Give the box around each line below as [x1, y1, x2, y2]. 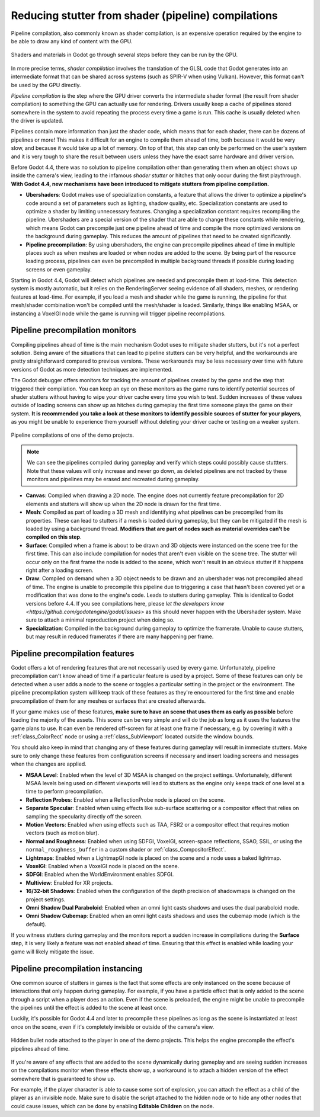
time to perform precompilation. [25, 788, 104, 795]
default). [25, 920, 47, 927]
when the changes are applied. [11, 760, 87, 767]
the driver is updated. [11, 117, 63, 124]
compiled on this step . [25, 533, 82, 540]
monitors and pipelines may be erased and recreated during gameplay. [27, 476, 200, 483]
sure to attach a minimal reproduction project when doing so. [25, 616, 175, 623]
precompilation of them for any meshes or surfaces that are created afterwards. [11, 697, 206, 705]
